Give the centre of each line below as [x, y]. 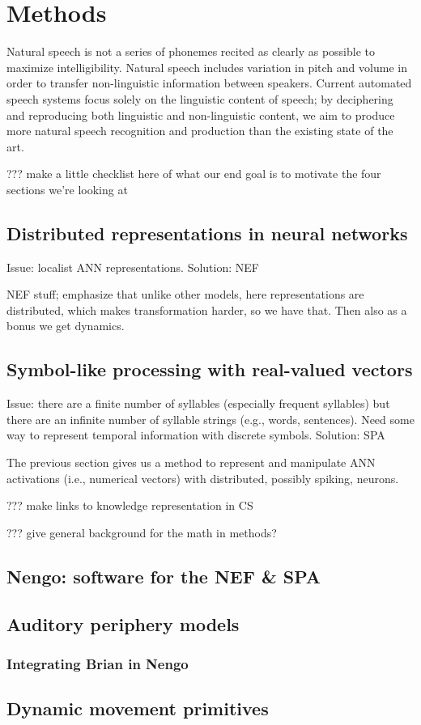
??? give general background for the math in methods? [142, 532]
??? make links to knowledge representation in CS [130, 505]
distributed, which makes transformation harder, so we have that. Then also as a [207, 310]
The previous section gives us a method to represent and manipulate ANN [191, 462]
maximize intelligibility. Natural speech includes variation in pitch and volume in [207, 67]
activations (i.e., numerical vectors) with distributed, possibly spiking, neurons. [203, 478]
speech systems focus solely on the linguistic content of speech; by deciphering [200, 98]
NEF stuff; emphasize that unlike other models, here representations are [185, 294]
